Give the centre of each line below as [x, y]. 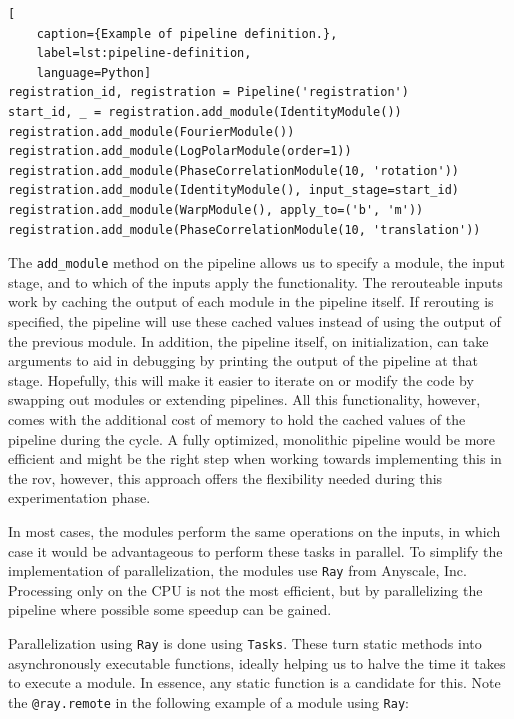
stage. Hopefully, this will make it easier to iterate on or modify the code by [241, 379]
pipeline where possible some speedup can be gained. [170, 609]
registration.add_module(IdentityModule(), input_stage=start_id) [234, 190]
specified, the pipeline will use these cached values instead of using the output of [254, 320]
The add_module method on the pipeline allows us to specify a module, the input [256, 262]
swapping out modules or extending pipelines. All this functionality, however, [244, 399]
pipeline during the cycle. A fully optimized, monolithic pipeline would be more [252, 438]
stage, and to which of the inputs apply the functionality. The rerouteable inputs [255, 281]
